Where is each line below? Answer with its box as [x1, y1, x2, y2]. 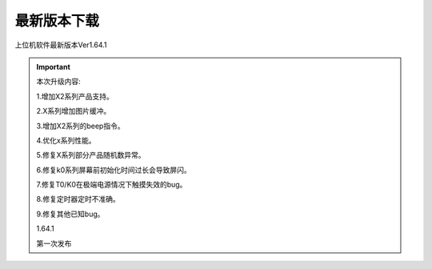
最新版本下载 [14, 12, 100, 30]
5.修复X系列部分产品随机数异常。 [36, 151, 146, 160]
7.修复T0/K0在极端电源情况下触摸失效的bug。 [36, 180, 187, 190]
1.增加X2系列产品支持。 [36, 91, 114, 101]
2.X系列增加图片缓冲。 [36, 106, 111, 116]
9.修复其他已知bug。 [36, 209, 105, 219]
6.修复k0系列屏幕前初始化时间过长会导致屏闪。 [36, 165, 191, 175]
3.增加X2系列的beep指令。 [36, 121, 125, 130]
